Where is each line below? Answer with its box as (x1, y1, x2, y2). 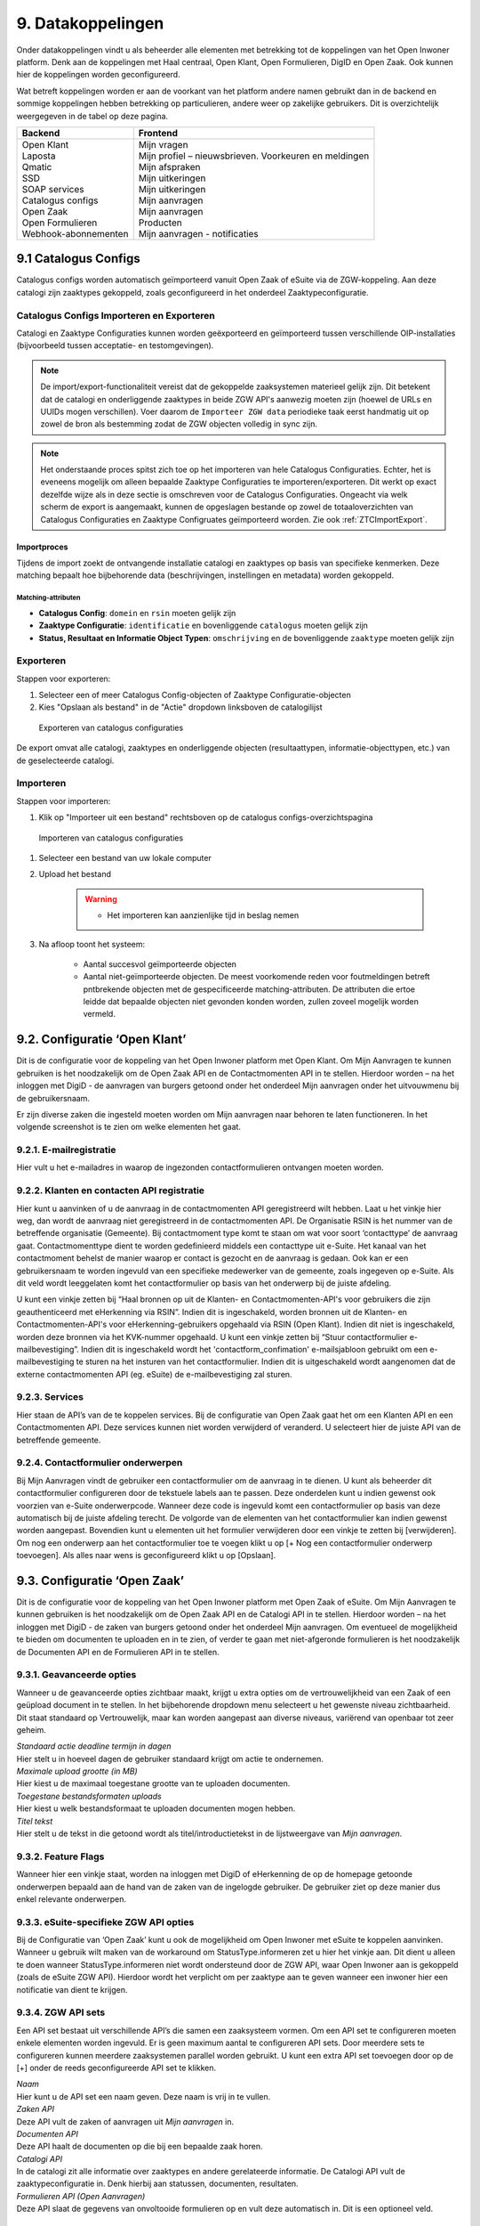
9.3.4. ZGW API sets (16, 2006, 106, 2019)
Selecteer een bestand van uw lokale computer (38, 852, 212, 863)
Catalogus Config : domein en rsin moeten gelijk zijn (38, 607, 236, 618)
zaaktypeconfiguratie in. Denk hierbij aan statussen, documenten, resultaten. (16, 2178, 299, 2189)
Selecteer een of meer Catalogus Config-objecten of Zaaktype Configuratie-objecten (38, 690, 351, 701)
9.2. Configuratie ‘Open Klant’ (16, 1032, 187, 1047)
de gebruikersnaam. (16, 1093, 91, 1103)
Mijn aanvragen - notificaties (138, 227, 260, 240)
